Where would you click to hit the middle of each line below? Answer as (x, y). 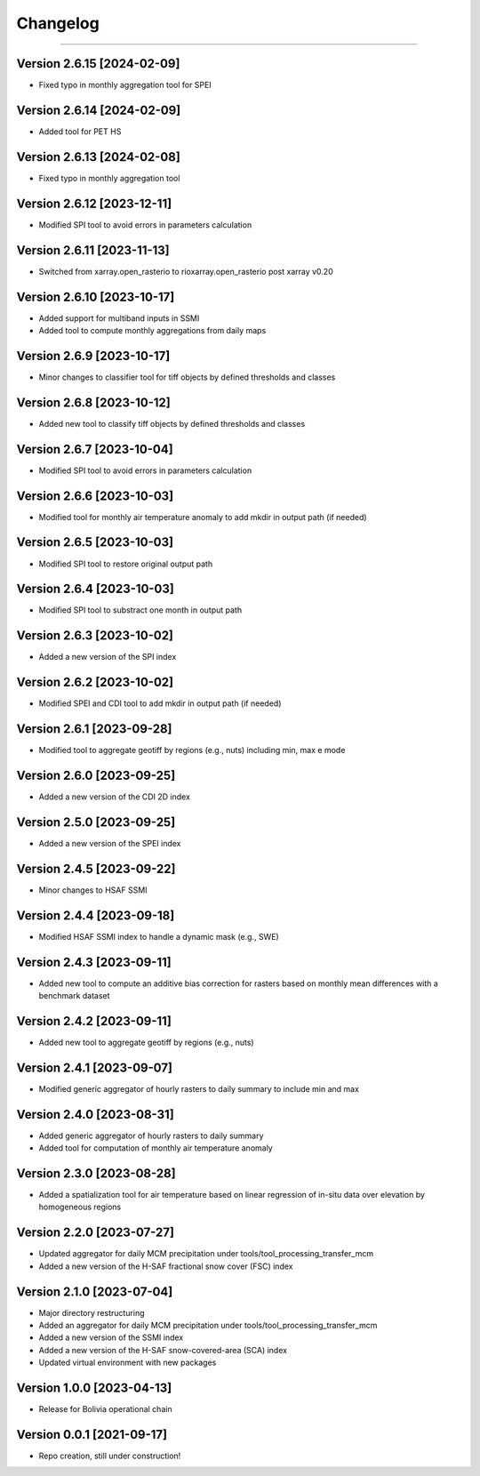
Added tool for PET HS (80, 131)
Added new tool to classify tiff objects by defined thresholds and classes (172, 423)
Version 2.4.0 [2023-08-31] (96, 1115)
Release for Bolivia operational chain (105, 1409)
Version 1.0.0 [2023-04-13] (94, 1388)
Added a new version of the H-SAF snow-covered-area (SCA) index (163, 1350)
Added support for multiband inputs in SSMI (119, 318)
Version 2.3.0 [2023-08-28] (96, 1173)
